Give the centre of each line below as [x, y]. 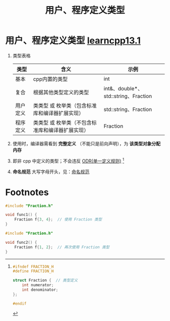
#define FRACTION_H [33, 271]
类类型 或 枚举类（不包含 [62, 123]
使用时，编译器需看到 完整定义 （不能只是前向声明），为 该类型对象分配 [87, 143]
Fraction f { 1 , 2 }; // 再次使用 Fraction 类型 [62, 247]
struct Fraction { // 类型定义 [45, 281]
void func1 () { [21, 215]
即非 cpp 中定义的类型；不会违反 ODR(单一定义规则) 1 [68, 161]
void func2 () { [21, 242]
